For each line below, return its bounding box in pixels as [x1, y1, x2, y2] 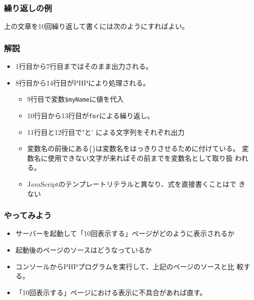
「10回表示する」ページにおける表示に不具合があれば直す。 [15, 287, 207, 297]
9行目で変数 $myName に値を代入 [27, 94, 124, 104]
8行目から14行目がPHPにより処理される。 [15, 77, 150, 87]
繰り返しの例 [4, 1, 52, 14]
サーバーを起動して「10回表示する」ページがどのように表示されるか [15, 228, 234, 238]
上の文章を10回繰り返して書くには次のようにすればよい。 [4, 21, 189, 31]
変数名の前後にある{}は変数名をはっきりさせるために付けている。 [27, 143, 240, 153]
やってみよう [4, 209, 52, 221]
